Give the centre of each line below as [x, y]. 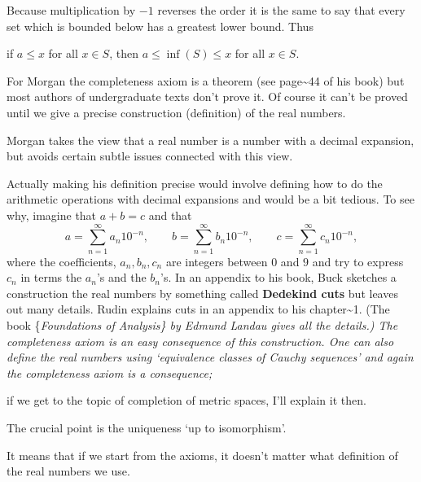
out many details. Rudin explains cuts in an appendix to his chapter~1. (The [198, 309]
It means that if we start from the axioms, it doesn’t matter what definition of [202, 455]
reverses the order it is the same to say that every [281, 10]
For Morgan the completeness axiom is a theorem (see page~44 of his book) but [206, 80]
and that [170, 215]
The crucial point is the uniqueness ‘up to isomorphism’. [147, 427]
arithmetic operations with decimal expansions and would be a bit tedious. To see [210, 199]
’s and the [121, 277]
